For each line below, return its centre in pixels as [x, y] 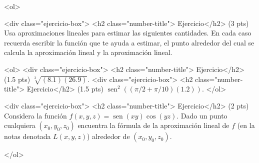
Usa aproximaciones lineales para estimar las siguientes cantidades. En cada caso [128, 33]
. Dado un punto [202, 115]
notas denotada [27, 136]
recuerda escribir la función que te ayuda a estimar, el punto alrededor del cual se [129, 42]
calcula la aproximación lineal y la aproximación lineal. [88, 52]
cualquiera [20, 125]
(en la [246, 125]
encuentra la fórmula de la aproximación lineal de [153, 125]
